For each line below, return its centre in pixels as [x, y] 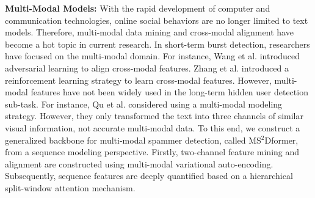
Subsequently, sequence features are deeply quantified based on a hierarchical [149, 176]
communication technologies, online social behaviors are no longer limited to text [157, 20]
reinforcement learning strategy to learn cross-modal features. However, [138, 80]
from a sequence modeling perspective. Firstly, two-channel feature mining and [152, 152]
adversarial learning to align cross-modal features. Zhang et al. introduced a [147, 68]
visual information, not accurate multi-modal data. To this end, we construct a [153, 127]
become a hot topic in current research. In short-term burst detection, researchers [157, 44]
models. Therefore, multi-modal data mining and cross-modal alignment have [149, 32]
